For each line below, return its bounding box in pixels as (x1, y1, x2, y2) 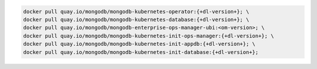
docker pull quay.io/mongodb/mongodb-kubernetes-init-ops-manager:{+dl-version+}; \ (23, 32, 274, 39)
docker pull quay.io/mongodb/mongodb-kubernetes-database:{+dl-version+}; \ (23, 16, 249, 23)
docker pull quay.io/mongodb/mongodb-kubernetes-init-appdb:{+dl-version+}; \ (23, 41, 255, 48)
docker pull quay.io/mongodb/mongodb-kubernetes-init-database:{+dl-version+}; (23, 49, 259, 55)
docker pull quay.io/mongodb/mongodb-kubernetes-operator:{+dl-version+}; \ (23, 8, 249, 14)
